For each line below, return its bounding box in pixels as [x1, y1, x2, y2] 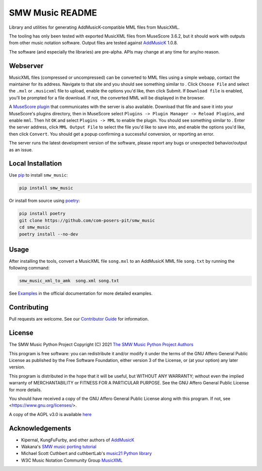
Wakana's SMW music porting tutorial [21, 444, 97, 450]
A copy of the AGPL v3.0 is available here [9, 411, 92, 417]
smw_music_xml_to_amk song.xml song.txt [19, 278, 119, 284]
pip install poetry [19, 211, 65, 217]
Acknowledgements [9, 424, 71, 433]
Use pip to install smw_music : [9, 172, 68, 178]
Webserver [9, 61, 44, 70]
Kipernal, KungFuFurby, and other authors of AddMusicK [21, 437, 134, 443]
